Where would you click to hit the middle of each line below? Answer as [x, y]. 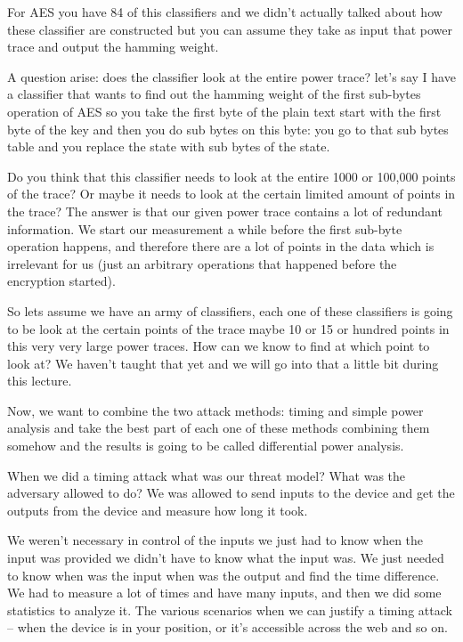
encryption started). [61, 281]
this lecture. [40, 381]
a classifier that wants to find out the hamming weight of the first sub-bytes [214, 94]
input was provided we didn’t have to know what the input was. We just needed [226, 558]
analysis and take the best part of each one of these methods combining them [219, 428]
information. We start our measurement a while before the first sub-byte [205, 228]
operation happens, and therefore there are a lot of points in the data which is [221, 246]
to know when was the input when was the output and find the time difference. [223, 575]
